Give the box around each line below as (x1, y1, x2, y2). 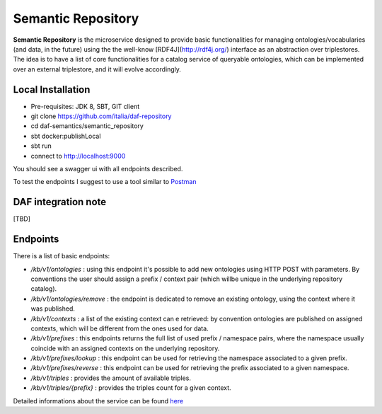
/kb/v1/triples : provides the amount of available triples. (30, 374, 191, 382)
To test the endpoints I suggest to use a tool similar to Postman (13, 178, 197, 186)
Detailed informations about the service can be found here (13, 396, 184, 405)
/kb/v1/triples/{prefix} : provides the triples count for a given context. (30, 384, 231, 392)
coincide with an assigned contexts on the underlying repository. (30, 344, 220, 352)
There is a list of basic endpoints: (13, 252, 110, 260)
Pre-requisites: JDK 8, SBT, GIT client (30, 102, 140, 110)
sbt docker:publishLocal (30, 132, 101, 140)
